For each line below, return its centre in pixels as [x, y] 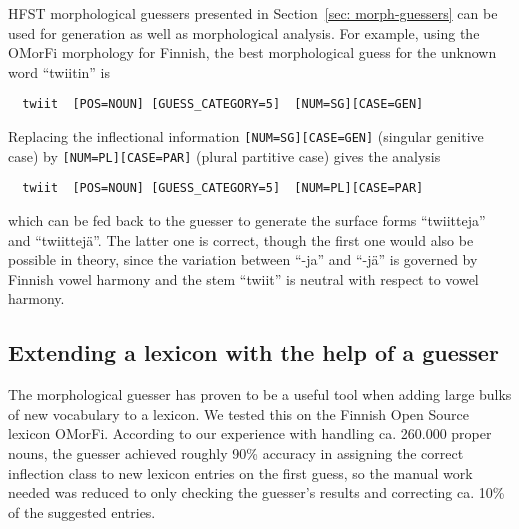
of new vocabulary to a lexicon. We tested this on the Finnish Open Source [238, 413]
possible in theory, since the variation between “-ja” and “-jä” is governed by [243, 259]
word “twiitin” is [59, 71]
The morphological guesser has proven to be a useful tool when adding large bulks [260, 394]
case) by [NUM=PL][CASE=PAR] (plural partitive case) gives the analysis [224, 155]
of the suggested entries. [82, 511]
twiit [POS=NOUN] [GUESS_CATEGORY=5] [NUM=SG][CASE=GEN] [223, 104]
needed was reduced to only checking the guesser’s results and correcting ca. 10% [256, 492]
